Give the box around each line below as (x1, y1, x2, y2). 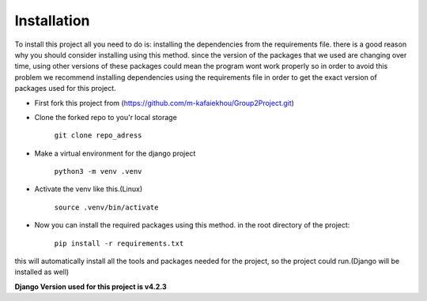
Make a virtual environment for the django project (34, 149, 196, 158)
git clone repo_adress (54, 131, 142, 140)
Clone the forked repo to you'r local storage (34, 112, 177, 122)
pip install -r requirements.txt (54, 239, 184, 248)
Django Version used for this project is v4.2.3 (14, 281, 167, 292)
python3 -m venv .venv (54, 167, 142, 176)
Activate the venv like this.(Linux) (34, 184, 143, 194)
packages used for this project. (14, 84, 116, 93)
